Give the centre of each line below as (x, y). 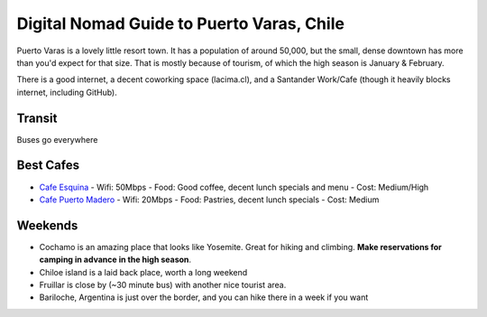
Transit (37, 118)
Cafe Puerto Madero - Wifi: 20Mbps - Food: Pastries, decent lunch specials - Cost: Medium (209, 200)
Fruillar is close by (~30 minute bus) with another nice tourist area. (163, 285)
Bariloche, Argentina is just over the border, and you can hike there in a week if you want (204, 297)
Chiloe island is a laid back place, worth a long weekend (143, 272)
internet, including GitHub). (67, 92)
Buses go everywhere (57, 139)
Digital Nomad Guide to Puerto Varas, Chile (180, 23)
